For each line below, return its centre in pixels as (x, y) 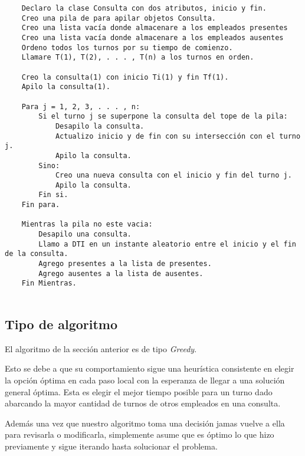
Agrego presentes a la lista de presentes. (125, 264)
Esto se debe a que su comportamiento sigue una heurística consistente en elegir (150, 368)
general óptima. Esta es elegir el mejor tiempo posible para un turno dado (139, 391)
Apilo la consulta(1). (66, 87)
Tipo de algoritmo (61, 324)
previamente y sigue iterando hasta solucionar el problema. (111, 446)
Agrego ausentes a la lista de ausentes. (121, 273)
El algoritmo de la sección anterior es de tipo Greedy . (101, 348)
